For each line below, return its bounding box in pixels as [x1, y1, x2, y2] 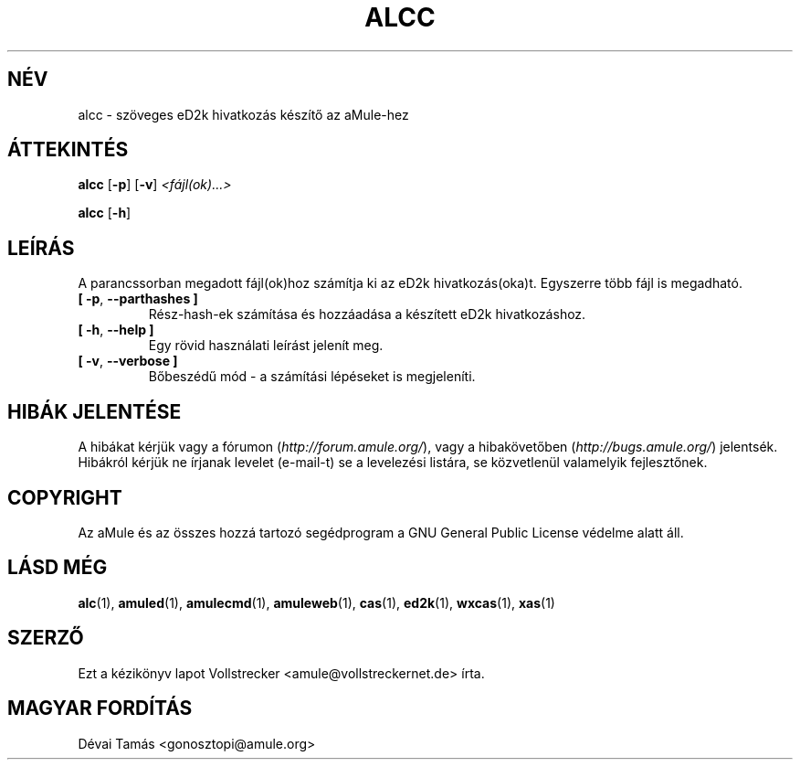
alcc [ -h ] [78, 205, 132, 221]
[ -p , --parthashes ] [78, 291, 198, 307]
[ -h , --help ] [78, 322, 154, 338]
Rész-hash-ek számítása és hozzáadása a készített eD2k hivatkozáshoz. [148, 306, 586, 323]
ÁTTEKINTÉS [7, 138, 129, 162]
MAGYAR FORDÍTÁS [7, 697, 193, 720]
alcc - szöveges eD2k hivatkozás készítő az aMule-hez [78, 106, 409, 123]
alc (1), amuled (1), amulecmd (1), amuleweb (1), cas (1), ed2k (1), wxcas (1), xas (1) [78, 594, 555, 611]
